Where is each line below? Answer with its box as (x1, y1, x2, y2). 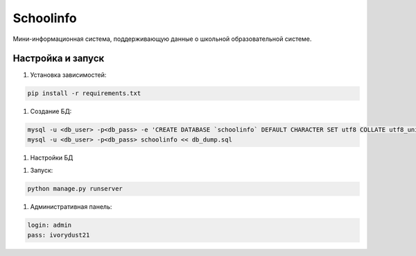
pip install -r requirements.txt (27, 89, 141, 97)
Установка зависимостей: (30, 71, 107, 79)
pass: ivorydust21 (27, 231, 90, 239)
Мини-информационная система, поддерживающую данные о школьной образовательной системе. (12, 35, 312, 43)
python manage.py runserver (27, 185, 123, 193)
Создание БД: (30, 108, 72, 116)
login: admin (27, 221, 72, 229)
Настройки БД (30, 153, 73, 162)
